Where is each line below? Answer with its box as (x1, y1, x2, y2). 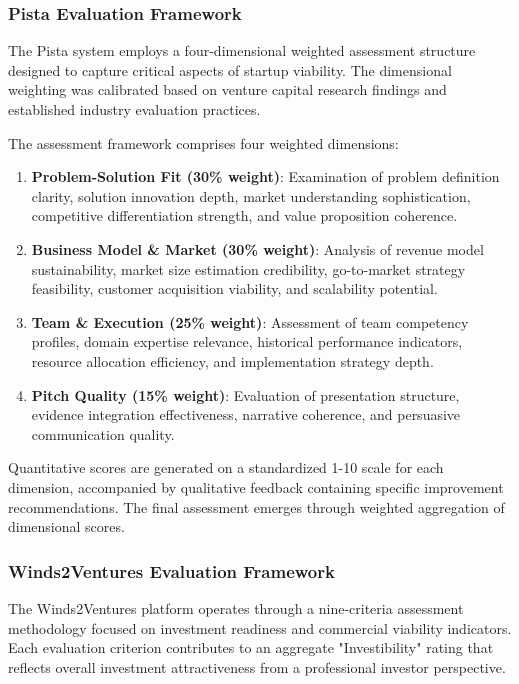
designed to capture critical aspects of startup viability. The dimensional (8, 59, 452, 80)
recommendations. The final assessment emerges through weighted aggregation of (8, 496, 505, 517)
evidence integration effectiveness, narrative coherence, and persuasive (31, 404, 461, 425)
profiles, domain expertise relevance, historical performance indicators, (31, 331, 463, 352)
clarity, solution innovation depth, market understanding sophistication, (31, 185, 471, 206)
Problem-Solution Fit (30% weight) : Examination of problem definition (31, 166, 500, 187)
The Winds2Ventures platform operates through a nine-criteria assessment (8, 597, 464, 618)
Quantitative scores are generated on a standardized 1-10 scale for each (8, 457, 444, 478)
